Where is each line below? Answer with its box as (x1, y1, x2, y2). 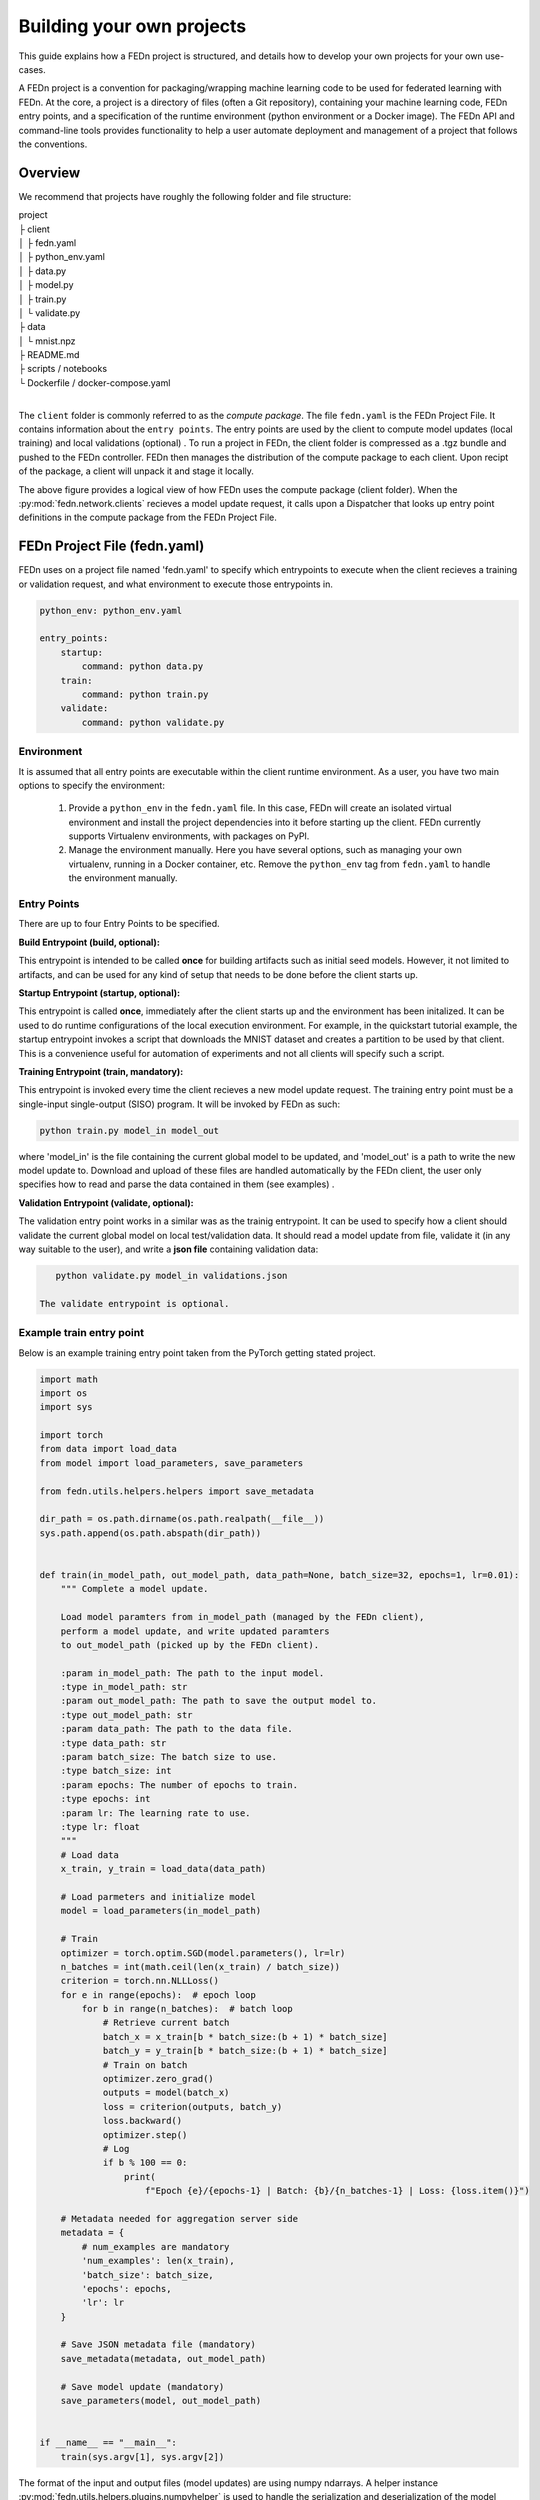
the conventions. (18, 138, 88, 150)
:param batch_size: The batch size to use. (60, 1751, 277, 1763)
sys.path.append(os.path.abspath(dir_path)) (39, 1527, 262, 1539)
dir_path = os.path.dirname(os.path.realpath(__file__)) (39, 1513, 325, 1525)
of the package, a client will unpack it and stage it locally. (18, 465, 255, 477)
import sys (39, 1401, 93, 1413)
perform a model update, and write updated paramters (60, 1625, 330, 1637)
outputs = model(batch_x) (102, 2087, 230, 2099)
